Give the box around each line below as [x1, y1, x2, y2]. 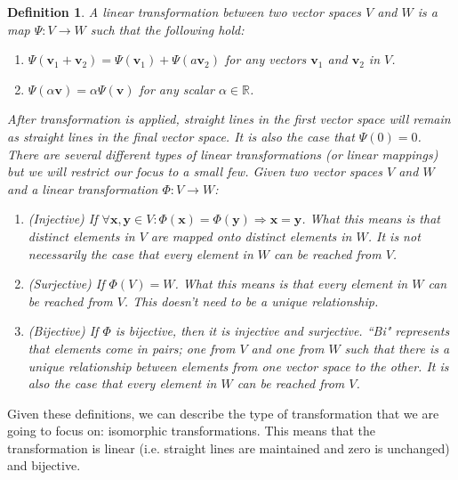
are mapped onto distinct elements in [150, 226, 352, 245]
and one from [251, 338, 325, 357]
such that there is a [344, 338, 450, 357]
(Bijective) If [28, 321, 99, 340]
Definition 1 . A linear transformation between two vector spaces [7, 3, 362, 20]
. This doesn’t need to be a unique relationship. [124, 291, 379, 310]
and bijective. [7, 456, 81, 475]
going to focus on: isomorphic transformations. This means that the [7, 421, 375, 440]
